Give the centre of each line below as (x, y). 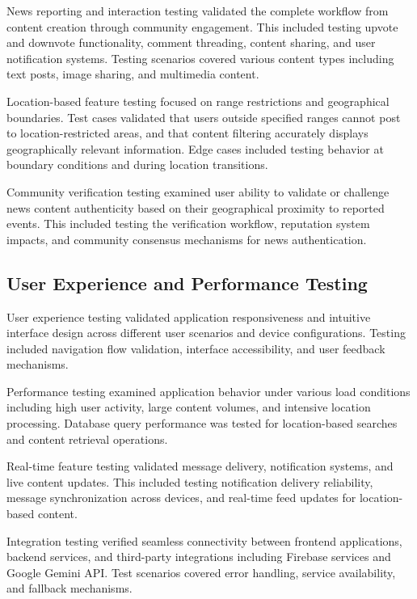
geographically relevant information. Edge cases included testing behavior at (195, 148)
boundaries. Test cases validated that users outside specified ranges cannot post (204, 117)
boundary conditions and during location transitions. (137, 165)
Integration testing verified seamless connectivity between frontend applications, (204, 540)
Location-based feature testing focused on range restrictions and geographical (198, 101)
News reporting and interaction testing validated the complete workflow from (198, 11)
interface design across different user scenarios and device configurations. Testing (206, 333)
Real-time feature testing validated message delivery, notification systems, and (200, 466)
